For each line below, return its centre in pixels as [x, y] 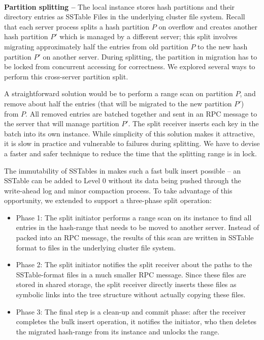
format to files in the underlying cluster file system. [96, 247]
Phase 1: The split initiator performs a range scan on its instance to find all [134, 217]
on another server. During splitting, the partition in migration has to [150, 56]
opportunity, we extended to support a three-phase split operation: [108, 200]
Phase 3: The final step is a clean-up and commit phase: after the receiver [131, 311]
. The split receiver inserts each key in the [193, 123]
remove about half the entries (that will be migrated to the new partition [118, 103]
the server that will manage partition [62, 123]
